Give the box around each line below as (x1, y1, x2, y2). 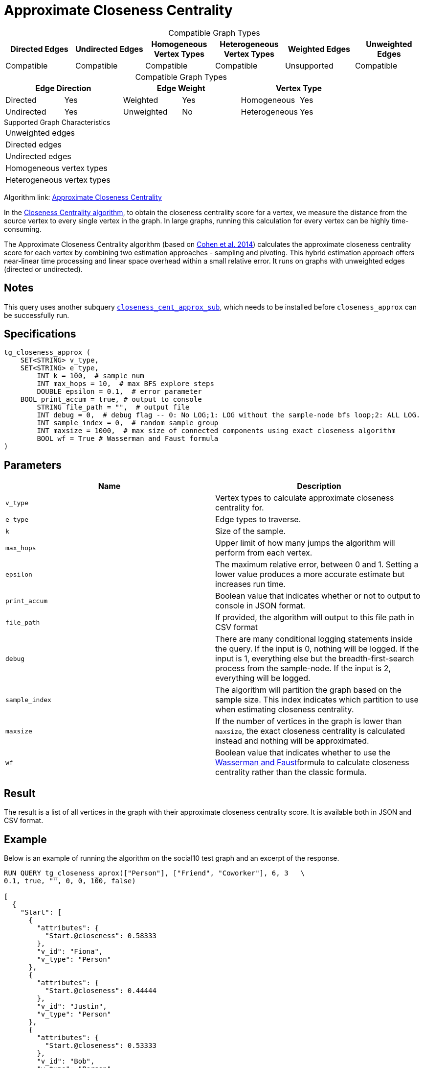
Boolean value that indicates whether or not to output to (215, 591, 421, 601)
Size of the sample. (215, 526, 286, 536)
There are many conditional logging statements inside (215, 634, 413, 644)
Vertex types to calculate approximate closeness (215, 493, 394, 503)
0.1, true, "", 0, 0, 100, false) (4, 876, 136, 885)
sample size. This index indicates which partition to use (215, 695, 419, 705)
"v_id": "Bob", (37, 1057, 95, 1065)
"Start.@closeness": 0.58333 (45, 931, 156, 940)
